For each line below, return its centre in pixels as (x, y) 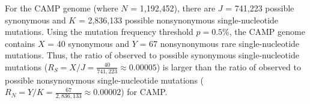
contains (20, 43)
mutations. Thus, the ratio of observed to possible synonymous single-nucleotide (152, 55)
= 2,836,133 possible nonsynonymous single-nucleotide (178, 20)
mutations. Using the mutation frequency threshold (99, 32)
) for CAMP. (144, 92)
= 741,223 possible (260, 8)
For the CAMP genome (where (62, 8)
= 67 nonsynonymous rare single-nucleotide (220, 43)
